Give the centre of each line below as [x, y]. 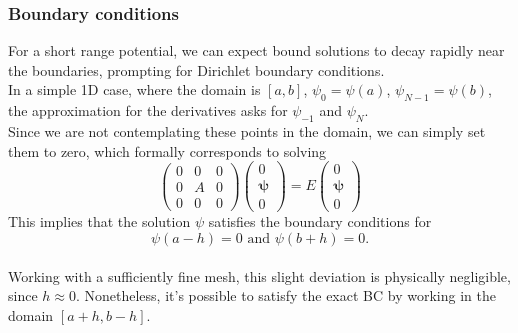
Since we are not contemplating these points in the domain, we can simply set [247, 131]
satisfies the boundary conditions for [320, 221]
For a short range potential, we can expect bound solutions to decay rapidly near [256, 50]
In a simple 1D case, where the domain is [134, 89]
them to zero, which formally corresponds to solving [167, 150]
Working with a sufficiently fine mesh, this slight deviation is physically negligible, [259, 275]
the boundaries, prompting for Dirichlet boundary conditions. [196, 69]
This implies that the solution [99, 221]
